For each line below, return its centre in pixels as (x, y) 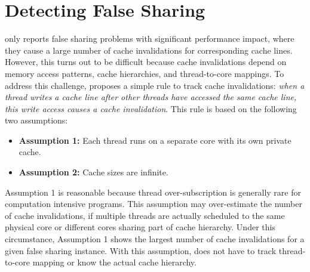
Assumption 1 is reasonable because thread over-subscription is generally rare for (153, 192)
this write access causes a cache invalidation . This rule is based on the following (151, 108)
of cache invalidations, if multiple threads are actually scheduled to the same (145, 215)
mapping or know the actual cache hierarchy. (114, 262)
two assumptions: (36, 120)
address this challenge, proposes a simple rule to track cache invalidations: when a (155, 85)
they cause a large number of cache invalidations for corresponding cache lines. (149, 50)
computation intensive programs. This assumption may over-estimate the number (154, 204)
